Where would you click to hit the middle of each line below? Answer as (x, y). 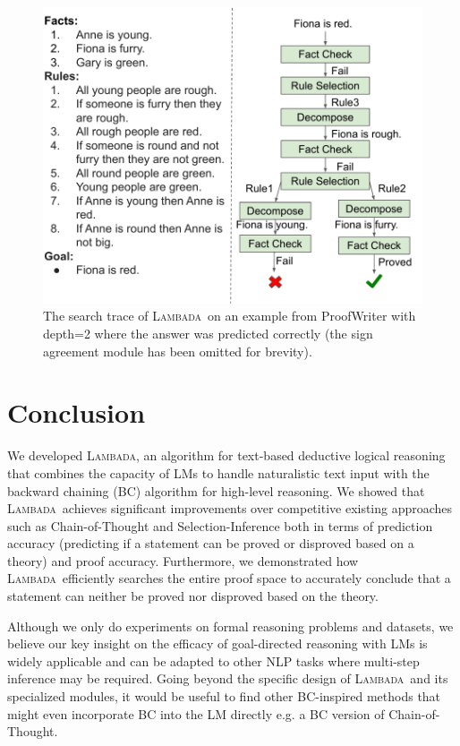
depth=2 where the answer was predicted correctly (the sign (208, 334)
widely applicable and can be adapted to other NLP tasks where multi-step (213, 660)
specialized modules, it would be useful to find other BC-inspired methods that (224, 696)
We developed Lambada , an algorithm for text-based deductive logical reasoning (226, 455)
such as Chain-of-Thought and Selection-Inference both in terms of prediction (220, 525)
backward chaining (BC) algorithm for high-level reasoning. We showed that (216, 490)
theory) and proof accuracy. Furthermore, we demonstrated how (183, 560)
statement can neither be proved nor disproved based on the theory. (193, 596)
